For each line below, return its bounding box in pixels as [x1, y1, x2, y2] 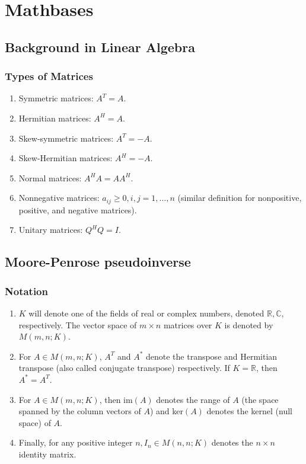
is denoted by [224, 318, 273, 331]
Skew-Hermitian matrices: [18, 152, 113, 164]
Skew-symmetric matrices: [18, 132, 114, 144]
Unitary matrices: [18, 223, 83, 236]
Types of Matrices [5, 69, 93, 84]
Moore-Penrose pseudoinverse [5, 252, 191, 271]
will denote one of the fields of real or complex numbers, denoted [28, 306, 264, 319]
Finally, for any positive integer [18, 436, 133, 449]
